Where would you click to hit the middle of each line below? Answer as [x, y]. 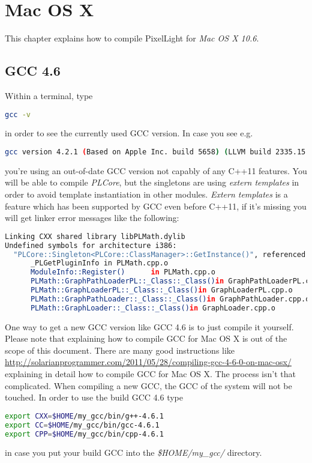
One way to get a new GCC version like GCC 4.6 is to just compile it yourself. [149, 326]
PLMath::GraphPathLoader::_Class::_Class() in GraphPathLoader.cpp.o [170, 299]
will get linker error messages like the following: [92, 218]
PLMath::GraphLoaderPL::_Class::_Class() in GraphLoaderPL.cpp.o [161, 290]
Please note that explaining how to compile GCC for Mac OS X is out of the [146, 338]
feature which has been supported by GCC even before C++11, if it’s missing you [156, 206]
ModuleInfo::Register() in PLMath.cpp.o [123, 272]
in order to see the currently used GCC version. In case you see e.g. [129, 133]
